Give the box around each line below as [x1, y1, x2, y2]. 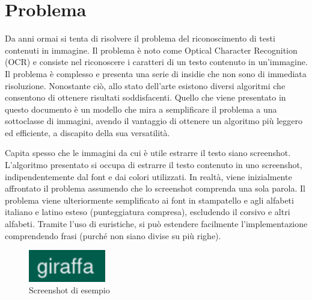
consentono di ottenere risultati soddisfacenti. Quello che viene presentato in [5, 91, 286, 104]
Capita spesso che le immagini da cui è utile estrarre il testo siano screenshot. [5, 146, 291, 159]
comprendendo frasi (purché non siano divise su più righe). [5, 229, 221, 242]
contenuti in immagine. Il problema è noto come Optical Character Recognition [5, 43, 298, 56]
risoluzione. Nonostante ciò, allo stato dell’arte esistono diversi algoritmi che [5, 79, 286, 92]
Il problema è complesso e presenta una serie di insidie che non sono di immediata [5, 67, 307, 80]
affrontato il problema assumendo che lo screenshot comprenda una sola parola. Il [5, 182, 305, 195]
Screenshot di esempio [29, 284, 110, 296]
